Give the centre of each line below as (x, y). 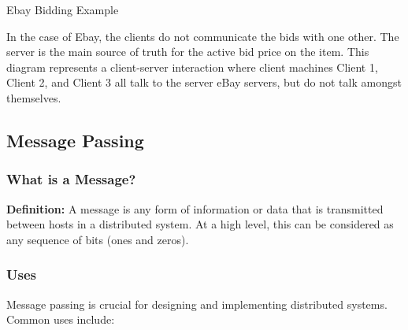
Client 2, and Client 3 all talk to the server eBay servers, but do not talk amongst (204, 82)
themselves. (34, 97)
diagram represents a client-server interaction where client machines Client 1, (192, 67)
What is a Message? (71, 179)
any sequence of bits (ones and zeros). (98, 239)
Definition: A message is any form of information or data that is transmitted (195, 208)
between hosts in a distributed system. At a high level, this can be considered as (200, 224)
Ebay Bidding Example (63, 9)
